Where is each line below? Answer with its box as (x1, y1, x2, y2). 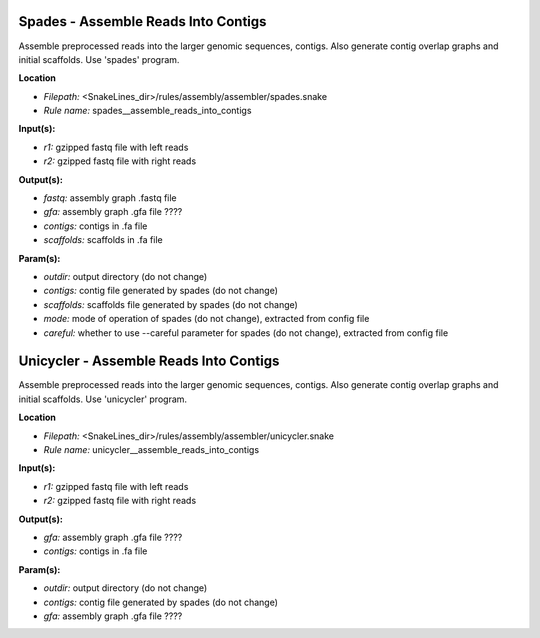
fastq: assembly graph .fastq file (43, 192, 177, 204)
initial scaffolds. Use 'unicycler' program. (18, 393, 188, 405)
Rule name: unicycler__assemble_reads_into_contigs (43, 444, 260, 456)
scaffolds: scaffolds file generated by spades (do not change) (43, 298, 299, 310)
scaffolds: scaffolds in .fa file (43, 234, 164, 246)
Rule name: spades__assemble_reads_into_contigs (43, 105, 252, 117)
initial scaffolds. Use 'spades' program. (18, 53, 180, 65)
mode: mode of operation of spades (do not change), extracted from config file (43, 313, 370, 325)
